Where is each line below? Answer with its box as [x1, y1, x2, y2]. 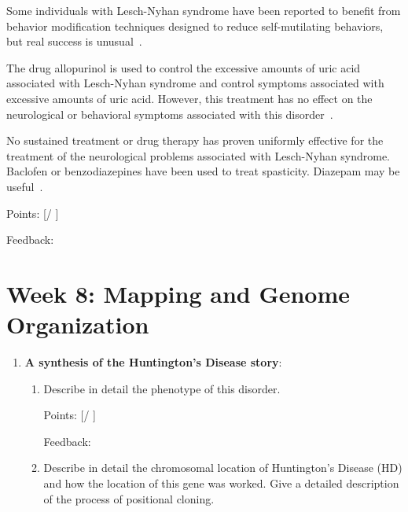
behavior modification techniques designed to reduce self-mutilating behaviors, [6, 17, 384, 34]
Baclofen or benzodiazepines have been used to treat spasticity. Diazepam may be [6, 163, 400, 179]
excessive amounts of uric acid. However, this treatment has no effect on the [6, 90, 373, 106]
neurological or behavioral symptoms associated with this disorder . [6, 105, 333, 122]
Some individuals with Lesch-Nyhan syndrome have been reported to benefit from [6, 2, 401, 18]
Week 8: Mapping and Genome [6, 277, 351, 309]
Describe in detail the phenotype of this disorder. [43, 380, 281, 396]
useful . [6, 178, 43, 194]
